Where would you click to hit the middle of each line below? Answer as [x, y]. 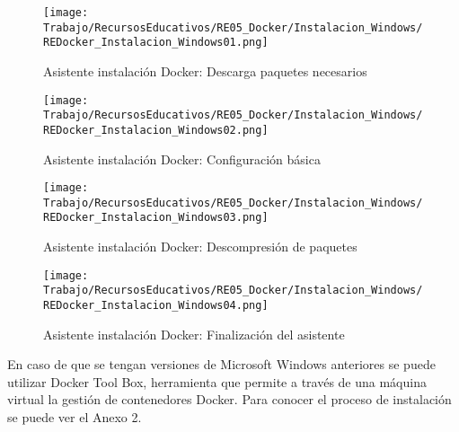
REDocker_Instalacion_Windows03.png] [156, 218]
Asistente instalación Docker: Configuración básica [182, 159]
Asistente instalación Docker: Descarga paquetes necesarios [205, 71]
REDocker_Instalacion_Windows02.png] [156, 130]
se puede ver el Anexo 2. [75, 417]
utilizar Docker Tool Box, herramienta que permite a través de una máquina [217, 381]
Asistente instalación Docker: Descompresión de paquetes [200, 247]
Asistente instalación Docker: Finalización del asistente [194, 334]
